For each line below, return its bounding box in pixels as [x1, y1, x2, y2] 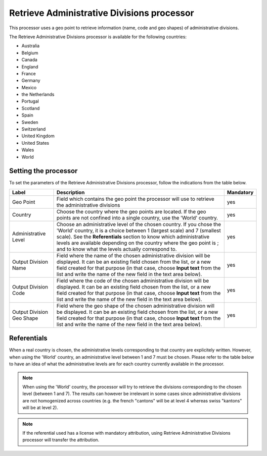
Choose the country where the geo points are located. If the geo [56, 208, 206, 215]
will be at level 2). [22, 404, 58, 411]
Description [56, 189, 85, 196]
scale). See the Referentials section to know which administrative [56, 233, 210, 240]
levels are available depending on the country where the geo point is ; [56, 239, 219, 246]
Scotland [21, 105, 40, 111]
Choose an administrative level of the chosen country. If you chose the [56, 221, 221, 228]
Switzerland [21, 126, 46, 132]
